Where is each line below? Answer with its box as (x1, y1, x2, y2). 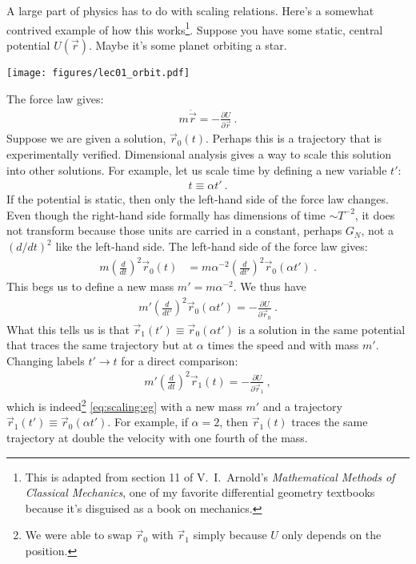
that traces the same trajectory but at (6, 336, 194, 353)
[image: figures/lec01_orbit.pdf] (6, 66, 190, 79)
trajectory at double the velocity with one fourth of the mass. (6, 429, 308, 445)
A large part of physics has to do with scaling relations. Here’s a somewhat (6, 2, 374, 18)
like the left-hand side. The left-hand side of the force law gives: (55, 238, 368, 255)
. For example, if (107, 413, 188, 430)
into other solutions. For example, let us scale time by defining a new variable (6, 161, 387, 178)
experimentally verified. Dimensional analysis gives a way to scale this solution (6, 146, 392, 163)
